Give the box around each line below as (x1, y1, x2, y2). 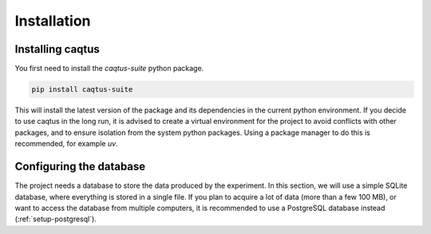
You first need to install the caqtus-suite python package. (14, 64, 204, 73)
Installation (14, 12, 91, 30)
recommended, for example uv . (14, 139, 119, 149)
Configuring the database (14, 160, 146, 173)
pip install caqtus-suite (31, 85, 133, 94)
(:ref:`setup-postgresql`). (14, 214, 97, 224)
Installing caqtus (14, 42, 100, 56)
